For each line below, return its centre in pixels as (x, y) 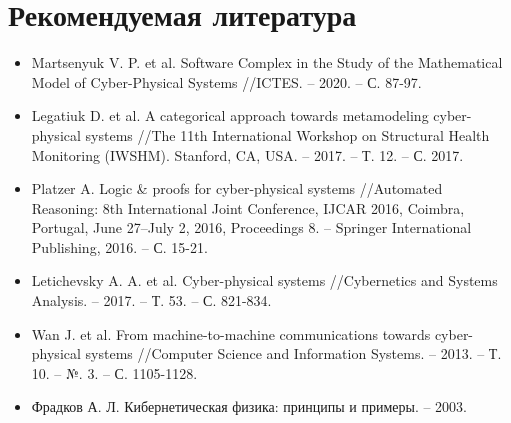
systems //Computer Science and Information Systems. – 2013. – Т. (293, 353)
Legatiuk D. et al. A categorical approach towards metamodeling (230, 115)
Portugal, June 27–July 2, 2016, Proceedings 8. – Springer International (251, 227)
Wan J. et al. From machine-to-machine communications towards (231, 333)
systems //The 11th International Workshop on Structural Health (287, 134)
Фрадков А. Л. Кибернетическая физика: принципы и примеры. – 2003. (249, 406)
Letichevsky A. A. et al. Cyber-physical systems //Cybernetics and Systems (264, 280)
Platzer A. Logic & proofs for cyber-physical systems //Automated (237, 188)
